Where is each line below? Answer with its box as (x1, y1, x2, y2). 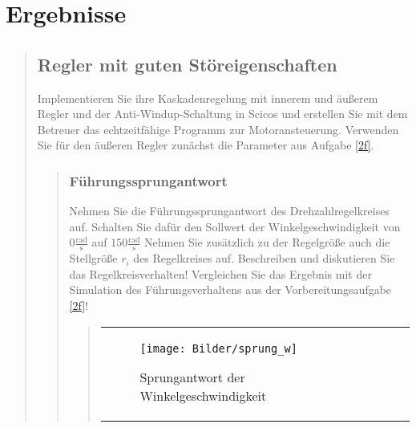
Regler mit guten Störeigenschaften (37, 51, 337, 76)
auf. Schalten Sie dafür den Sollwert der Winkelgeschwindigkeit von (69, 218, 401, 234)
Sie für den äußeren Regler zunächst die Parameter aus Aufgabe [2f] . (37, 137, 374, 153)
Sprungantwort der (139, 367, 245, 386)
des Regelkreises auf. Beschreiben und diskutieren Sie (133, 250, 395, 267)
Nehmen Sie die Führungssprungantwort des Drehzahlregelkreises (69, 202, 390, 219)
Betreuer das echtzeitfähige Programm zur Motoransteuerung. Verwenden (37, 120, 399, 137)
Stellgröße (69, 250, 118, 267)
